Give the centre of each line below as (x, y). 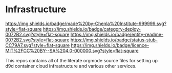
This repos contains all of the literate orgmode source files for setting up (81, 60)
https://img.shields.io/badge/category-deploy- (92, 29)
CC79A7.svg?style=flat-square (38, 45)
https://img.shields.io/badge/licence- (110, 45)
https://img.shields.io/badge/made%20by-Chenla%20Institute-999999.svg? (86, 23)
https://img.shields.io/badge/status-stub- (114, 40)
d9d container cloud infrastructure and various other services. (71, 66)
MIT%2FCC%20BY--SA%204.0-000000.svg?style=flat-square (72, 51)
